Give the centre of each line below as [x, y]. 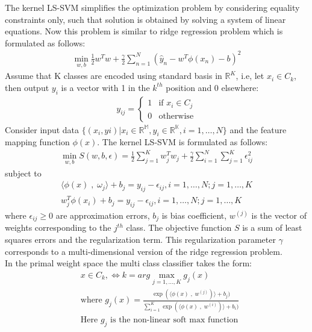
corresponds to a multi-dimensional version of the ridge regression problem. [144, 251]
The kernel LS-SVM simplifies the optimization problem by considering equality [152, 7]
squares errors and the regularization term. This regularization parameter [140, 240]
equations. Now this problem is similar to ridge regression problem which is [144, 31]
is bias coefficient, [194, 215]
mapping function [37, 142]
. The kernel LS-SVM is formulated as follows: [183, 142]
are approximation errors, [103, 215]
